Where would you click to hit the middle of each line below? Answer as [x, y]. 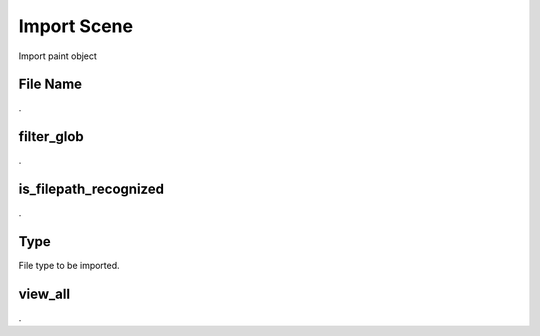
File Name [50, 84]
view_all [44, 293]
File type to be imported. [69, 266]
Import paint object [57, 56]
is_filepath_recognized [91, 189]
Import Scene [76, 26]
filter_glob [51, 136]
